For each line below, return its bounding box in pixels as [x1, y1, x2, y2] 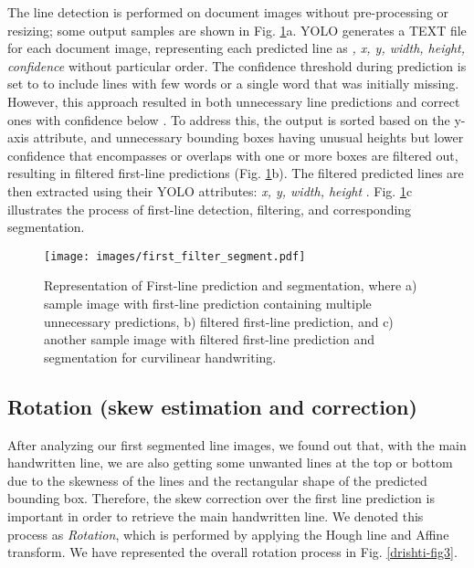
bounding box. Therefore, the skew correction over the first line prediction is [7, 489, 435, 508]
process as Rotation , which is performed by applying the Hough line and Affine [7, 524, 449, 543]
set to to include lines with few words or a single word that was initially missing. [7, 74, 459, 93]
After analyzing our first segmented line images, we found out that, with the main [7, 435, 467, 454]
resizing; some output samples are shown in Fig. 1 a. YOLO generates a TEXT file [7, 20, 467, 39]
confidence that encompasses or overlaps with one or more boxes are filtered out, [7, 145, 458, 164]
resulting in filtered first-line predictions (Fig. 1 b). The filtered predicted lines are [7, 163, 464, 183]
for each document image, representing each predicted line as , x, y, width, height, [7, 38, 466, 58]
